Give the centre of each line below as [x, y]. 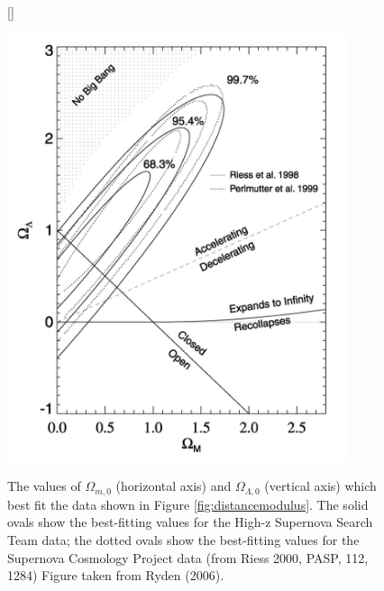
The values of [44, 486]
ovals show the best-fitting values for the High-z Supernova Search [190, 522]
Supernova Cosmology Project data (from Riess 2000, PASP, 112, [188, 557]
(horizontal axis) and [174, 486]
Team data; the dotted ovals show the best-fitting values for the [183, 539]
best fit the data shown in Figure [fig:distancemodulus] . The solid [188, 504]
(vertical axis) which [320, 486]
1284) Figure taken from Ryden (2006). [116, 575]
